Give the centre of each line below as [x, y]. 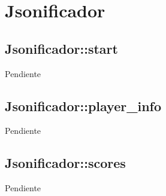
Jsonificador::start [61, 48]
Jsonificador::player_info [83, 105]
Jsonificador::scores [65, 163]
